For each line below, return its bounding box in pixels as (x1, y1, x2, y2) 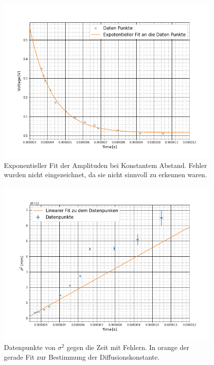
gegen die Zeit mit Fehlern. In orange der (67, 342, 189, 352)
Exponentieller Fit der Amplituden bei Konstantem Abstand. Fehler (4, 160, 207, 170)
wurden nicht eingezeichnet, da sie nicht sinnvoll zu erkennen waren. (4, 169, 207, 180)
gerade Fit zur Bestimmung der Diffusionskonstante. (4, 351, 160, 362)
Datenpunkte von (4, 342, 55, 352)
